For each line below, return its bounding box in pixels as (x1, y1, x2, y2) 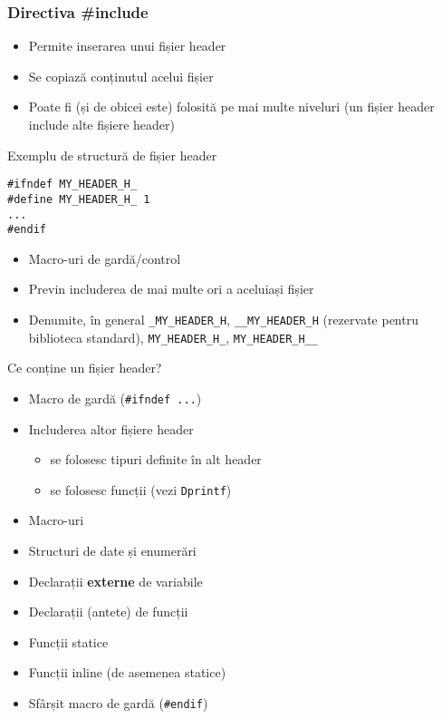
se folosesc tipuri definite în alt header (50, 450, 262, 469)
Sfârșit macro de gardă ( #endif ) (28, 693, 208, 712)
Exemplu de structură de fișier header (7, 145, 217, 164)
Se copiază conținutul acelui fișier (28, 66, 214, 85)
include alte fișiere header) (28, 115, 175, 133)
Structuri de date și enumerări (28, 541, 197, 559)
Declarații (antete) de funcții (28, 602, 188, 621)
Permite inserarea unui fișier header (28, 36, 226, 55)
